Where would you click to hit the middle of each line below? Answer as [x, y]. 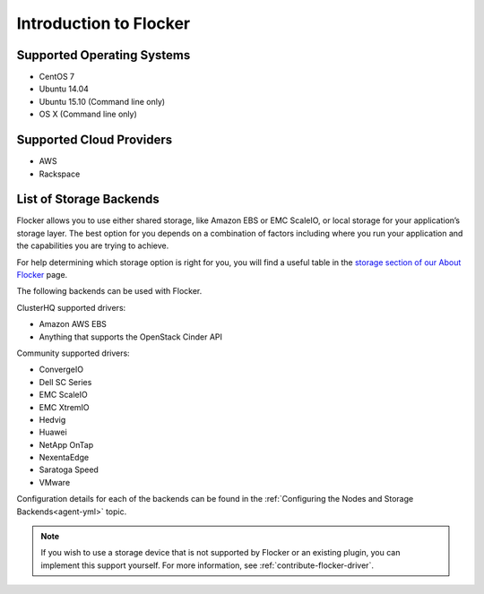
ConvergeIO [61, 370]
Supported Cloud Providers [95, 140]
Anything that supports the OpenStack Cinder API [131, 337]
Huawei [53, 432]
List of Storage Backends [88, 199]
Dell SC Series [65, 382]
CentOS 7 [57, 77]
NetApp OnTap [66, 444]
